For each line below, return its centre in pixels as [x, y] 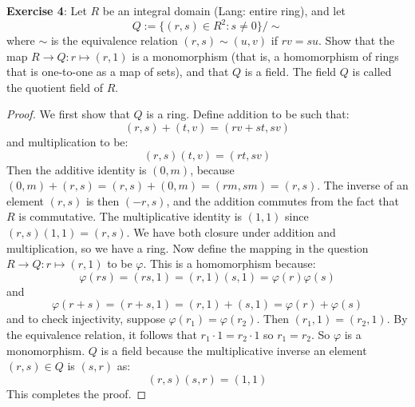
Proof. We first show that [68, 114]
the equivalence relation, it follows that [102, 334]
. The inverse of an [363, 185]
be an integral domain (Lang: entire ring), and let [224, 10]
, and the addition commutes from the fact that [283, 200]
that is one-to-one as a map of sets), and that [118, 72]
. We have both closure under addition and [231, 232]
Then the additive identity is [77, 169]
